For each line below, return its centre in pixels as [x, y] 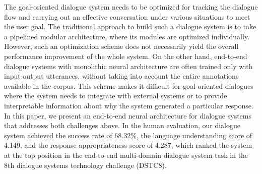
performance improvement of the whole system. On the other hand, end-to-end [126, 56]
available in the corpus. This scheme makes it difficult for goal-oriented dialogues [129, 85]
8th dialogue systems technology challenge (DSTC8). [85, 165]
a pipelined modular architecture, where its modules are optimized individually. [127, 36]
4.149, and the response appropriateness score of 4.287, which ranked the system [128, 145]
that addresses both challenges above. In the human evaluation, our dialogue [122, 125]
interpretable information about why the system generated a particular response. [129, 105]
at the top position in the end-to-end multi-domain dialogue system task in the [126, 155]
